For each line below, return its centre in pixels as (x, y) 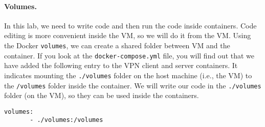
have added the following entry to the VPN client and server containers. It (121, 65)
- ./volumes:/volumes (67, 120)
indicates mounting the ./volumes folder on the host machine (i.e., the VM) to (128, 75)
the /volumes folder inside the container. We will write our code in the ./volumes (133, 85)
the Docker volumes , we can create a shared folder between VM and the (117, 45)
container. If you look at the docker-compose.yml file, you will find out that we (129, 55)
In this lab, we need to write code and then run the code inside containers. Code (130, 25)
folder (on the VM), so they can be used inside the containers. (102, 95)
